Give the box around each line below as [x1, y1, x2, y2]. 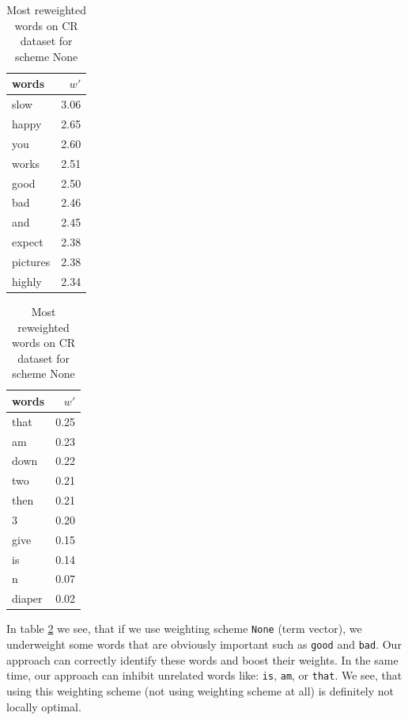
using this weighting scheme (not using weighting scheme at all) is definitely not [6, 682, 395, 699]
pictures [12, 253, 51, 269]
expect [12, 234, 43, 250]
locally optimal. [6, 698, 81, 714]
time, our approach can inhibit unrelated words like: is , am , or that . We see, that [6, 667, 402, 684]
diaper [12, 590, 43, 607]
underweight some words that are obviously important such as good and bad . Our [6, 636, 402, 653]
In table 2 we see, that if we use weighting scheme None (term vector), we [6, 620, 362, 637]
